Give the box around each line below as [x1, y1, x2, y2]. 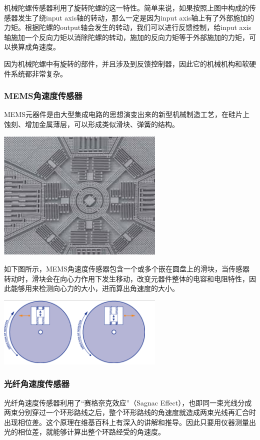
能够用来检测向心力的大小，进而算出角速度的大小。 [10, 283, 179, 293]
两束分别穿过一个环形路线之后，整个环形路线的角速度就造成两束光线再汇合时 [4, 407, 256, 417]
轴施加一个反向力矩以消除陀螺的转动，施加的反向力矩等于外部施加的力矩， [4, 31, 249, 42]
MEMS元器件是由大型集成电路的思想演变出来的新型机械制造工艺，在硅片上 [4, 109, 249, 119]
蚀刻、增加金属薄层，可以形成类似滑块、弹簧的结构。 [4, 118, 179, 129]
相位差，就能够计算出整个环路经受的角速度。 [17, 426, 165, 437]
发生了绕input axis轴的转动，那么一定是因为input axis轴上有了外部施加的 [17, 12, 254, 22]
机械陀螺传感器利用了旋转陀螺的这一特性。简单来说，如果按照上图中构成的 [4, 2, 249, 12]
